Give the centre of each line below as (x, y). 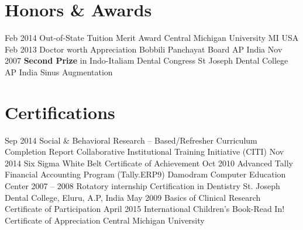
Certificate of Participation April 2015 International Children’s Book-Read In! (145, 209)
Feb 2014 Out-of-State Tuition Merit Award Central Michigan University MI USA (152, 38)
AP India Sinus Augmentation (59, 72)
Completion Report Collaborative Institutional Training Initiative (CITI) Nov (144, 151)
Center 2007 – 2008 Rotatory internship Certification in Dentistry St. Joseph (142, 186)
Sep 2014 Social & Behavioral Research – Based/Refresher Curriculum (131, 140)
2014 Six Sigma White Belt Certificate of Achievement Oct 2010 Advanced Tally (149, 163)
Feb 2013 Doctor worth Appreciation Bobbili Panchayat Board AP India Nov (144, 49)
